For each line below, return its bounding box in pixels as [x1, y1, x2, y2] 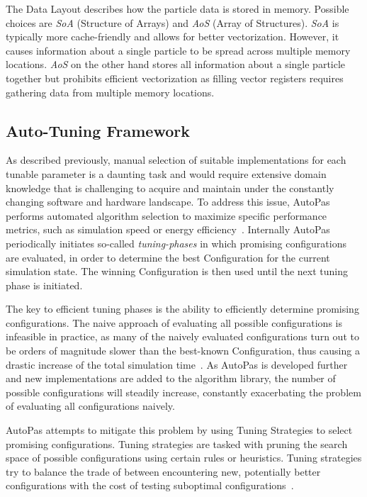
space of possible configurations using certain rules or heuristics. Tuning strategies [6, 450, 362, 465]
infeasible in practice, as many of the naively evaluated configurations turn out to [6, 329, 359, 344]
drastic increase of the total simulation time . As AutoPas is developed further [6, 357, 348, 372]
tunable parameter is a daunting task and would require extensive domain [6, 166, 327, 181]
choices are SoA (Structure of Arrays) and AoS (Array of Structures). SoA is [6, 15, 339, 30]
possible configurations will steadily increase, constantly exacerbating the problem [6, 384, 361, 399]
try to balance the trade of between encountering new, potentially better [6, 464, 321, 479]
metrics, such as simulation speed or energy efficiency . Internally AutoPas [6, 222, 330, 237]
